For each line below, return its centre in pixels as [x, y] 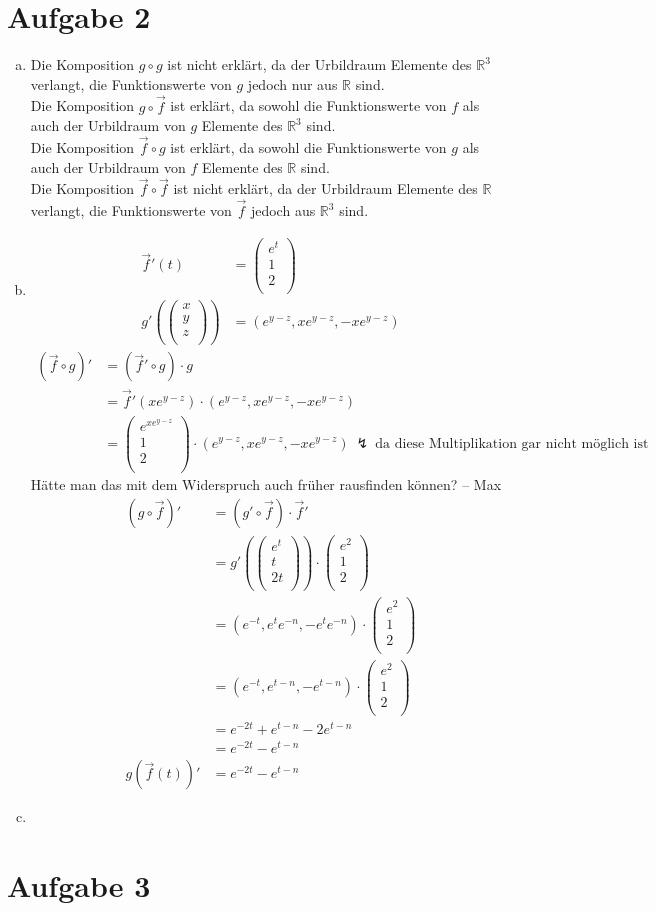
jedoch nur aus [292, 83]
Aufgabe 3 [79, 885]
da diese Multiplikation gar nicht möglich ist [512, 443]
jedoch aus [283, 210]
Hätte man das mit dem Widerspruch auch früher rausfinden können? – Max [266, 484]
